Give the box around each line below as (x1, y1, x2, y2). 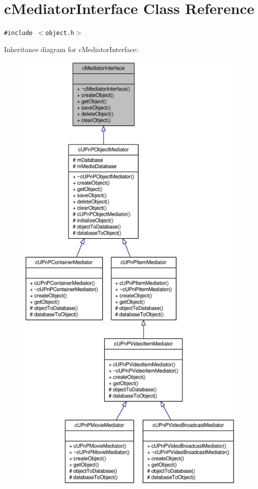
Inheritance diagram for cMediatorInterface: (4, 44, 138, 54)
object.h (45, 30, 74, 37)
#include (4, 30, 33, 37)
